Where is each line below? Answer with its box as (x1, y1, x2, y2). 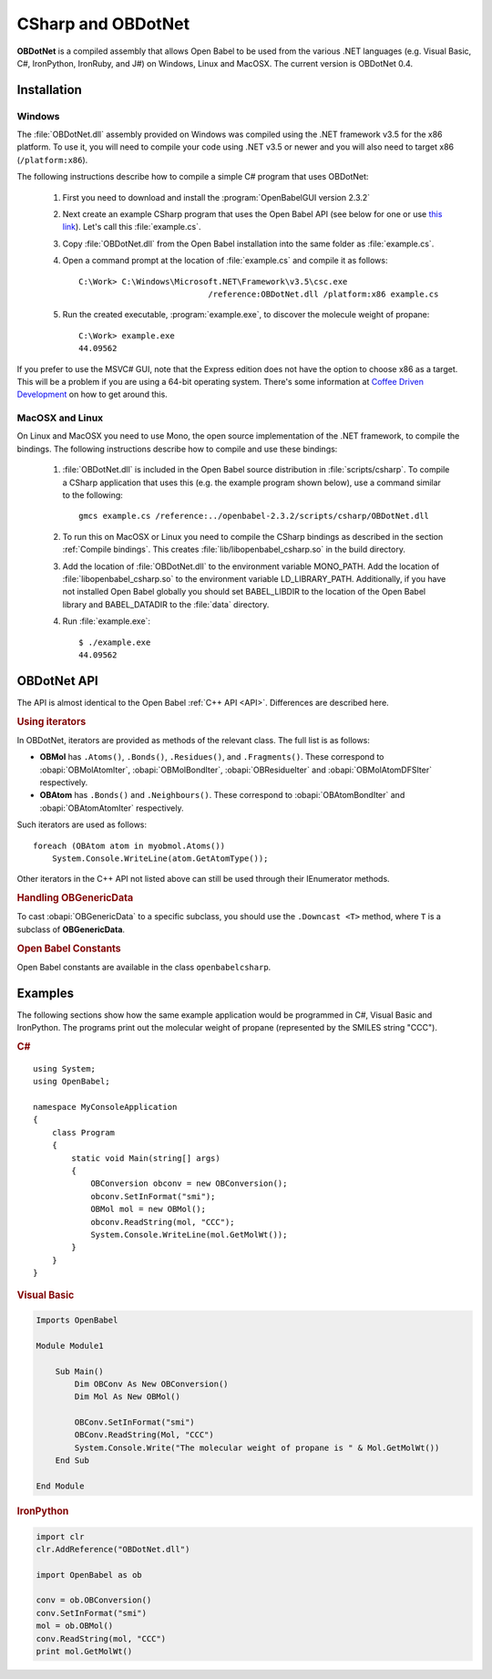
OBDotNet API (16, 673, 99, 689)
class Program (51, 1127, 116, 1137)
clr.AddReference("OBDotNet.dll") (36, 1544, 190, 1554)
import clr (36, 1531, 85, 1541)
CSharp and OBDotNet (16, 14, 190, 34)
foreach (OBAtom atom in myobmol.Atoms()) (33, 840, 226, 851)
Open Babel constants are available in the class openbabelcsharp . (16, 961, 272, 972)
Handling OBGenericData (16, 892, 134, 905)
